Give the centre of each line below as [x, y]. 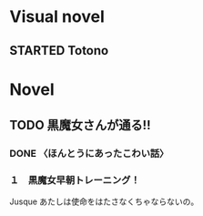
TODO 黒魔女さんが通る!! [81, 125]
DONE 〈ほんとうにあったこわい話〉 [89, 154]
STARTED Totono [59, 51]
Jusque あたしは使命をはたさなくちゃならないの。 [104, 201]
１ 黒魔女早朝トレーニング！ [75, 180]
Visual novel [57, 17]
